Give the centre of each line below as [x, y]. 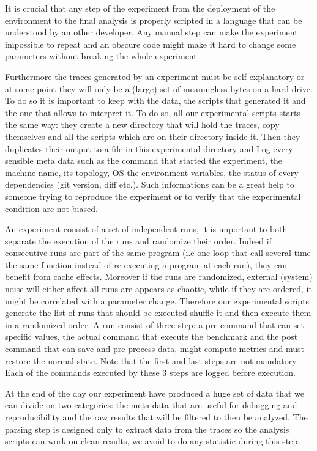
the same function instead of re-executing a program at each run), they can [146, 264]
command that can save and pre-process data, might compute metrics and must [155, 349]
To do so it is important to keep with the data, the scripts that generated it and [155, 101]
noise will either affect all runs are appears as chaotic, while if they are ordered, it [158, 289]
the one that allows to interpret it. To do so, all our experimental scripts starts [153, 112]
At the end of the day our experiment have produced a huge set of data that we [155, 393]
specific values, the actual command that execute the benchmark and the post [151, 336]
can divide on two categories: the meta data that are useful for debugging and [151, 405]
